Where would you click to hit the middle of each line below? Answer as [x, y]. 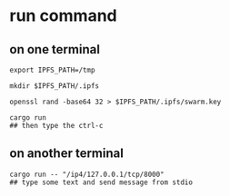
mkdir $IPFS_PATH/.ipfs [55, 86]
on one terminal [55, 49]
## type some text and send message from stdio [101, 182]
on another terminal [67, 154]
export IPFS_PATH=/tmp [52, 70]
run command [63, 16]
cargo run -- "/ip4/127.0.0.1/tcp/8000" [87, 174]
